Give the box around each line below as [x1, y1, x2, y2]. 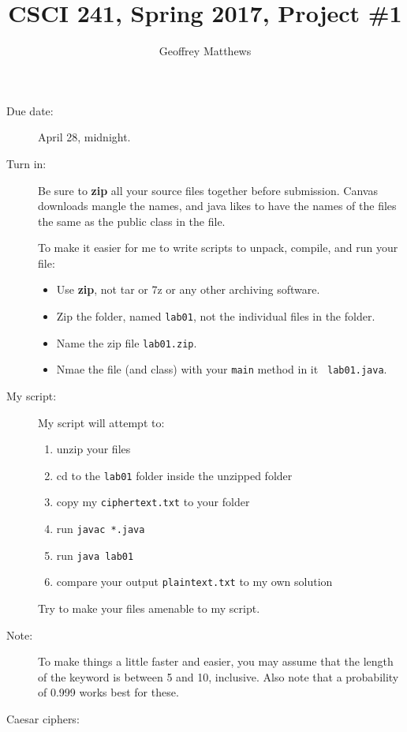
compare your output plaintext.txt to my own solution [56, 573, 333, 590]
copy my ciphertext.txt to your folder [56, 494, 250, 510]
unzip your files [56, 441, 131, 457]
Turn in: [6, 155, 47, 171]
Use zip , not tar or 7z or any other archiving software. [56, 281, 320, 298]
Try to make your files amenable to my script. [38, 600, 260, 617]
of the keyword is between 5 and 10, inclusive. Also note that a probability [38, 668, 399, 685]
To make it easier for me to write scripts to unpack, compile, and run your [38, 239, 398, 256]
